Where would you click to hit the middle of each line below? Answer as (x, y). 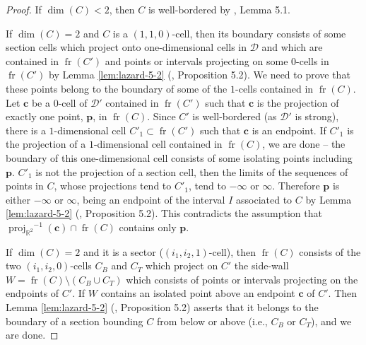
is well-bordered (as (235, 116)
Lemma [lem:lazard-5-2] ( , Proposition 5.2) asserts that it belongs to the (162, 307)
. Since (161, 116)
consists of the (330, 251)
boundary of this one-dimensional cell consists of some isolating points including (179, 157)
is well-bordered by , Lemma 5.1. (219, 9)
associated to (264, 199)
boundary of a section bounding (75, 321)
